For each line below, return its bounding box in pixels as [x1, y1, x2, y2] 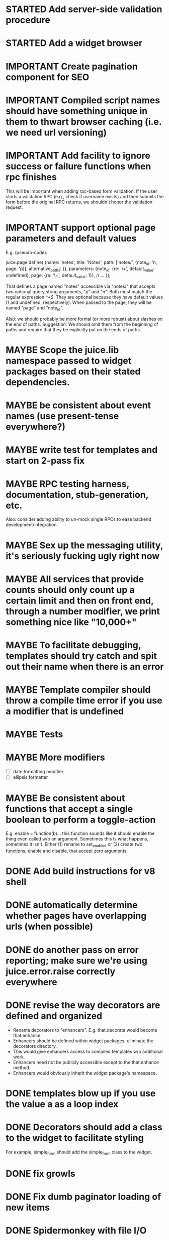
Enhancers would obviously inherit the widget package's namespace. [13, 1070, 157, 1076]
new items [6, 1202, 50, 1213]
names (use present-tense [6, 411, 119, 422]
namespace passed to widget [6, 355, 132, 366]
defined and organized [6, 1010, 103, 1022]
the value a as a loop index [6, 1098, 119, 1110]
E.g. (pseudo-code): [6, 249, 48, 255]
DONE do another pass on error [6, 944, 139, 955]
